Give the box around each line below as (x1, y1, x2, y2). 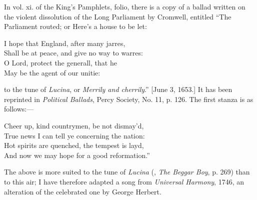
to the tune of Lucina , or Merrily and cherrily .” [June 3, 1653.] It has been (4, 84, 232, 94)
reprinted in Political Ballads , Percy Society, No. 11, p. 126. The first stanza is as (4, 93, 253, 104)
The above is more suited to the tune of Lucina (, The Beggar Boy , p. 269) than (4, 166, 250, 177)
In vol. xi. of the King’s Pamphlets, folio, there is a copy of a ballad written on (4, 1, 245, 11)
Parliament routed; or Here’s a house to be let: (4, 21, 147, 31)
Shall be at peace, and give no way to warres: (4, 47, 143, 58)
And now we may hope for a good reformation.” (4, 149, 150, 160)
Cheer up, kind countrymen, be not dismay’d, (4, 120, 144, 130)
